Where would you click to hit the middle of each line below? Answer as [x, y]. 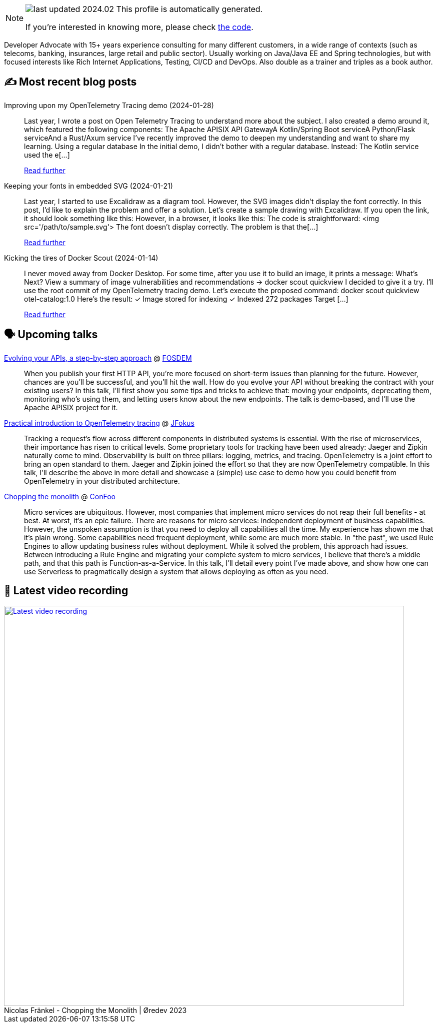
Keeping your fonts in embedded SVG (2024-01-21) [88, 186]
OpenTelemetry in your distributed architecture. [102, 481]
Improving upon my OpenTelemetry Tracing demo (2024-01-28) [109, 105]
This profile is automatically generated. [189, 9]
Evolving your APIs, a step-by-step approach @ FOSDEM [98, 358]
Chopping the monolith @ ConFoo [60, 496]
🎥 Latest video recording [66, 591]
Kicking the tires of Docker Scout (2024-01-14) [81, 258]
